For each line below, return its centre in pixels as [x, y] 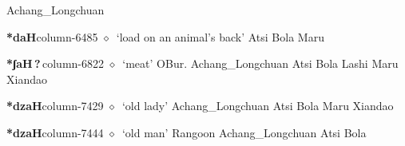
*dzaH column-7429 [55, 106]
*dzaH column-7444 [55, 132]
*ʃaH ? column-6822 [55, 63]
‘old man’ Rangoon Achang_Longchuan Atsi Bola [244, 132]
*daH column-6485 [52, 36]
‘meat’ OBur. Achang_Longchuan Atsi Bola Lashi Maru [260, 63]
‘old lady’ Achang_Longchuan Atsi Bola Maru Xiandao [258, 106]
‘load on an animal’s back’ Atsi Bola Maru [220, 36]
